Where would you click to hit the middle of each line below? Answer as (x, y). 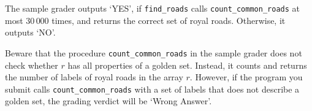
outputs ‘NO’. (30, 32)
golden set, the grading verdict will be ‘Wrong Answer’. (108, 101)
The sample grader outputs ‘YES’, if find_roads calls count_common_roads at (152, 8)
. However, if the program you (246, 77)
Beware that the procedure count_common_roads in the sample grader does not (154, 52)
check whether (32, 65)
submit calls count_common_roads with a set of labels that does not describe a (152, 89)
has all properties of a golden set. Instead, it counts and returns (187, 65)
